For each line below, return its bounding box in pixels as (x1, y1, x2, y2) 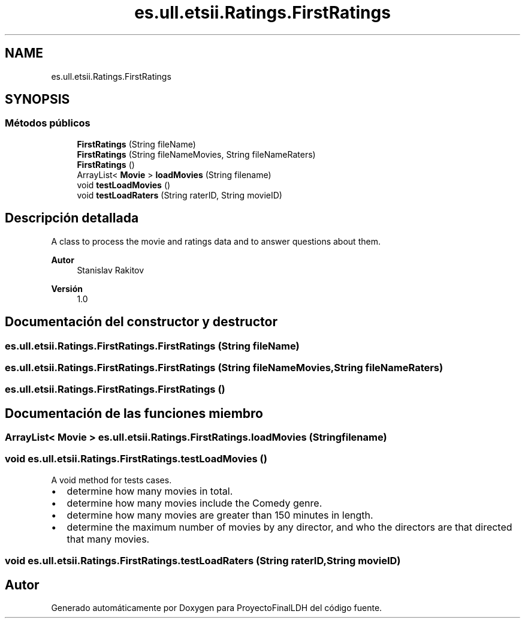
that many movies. (67, 532, 150, 545)
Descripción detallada (5, 210, 139, 226)
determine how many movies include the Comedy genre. (67, 496, 322, 509)
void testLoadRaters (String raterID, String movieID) (77, 189, 282, 200)
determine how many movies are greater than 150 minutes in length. (67, 508, 373, 521)
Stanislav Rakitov (77, 264, 144, 275)
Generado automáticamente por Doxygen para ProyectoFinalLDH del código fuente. (51, 603, 382, 613)
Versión (51, 283, 83, 294)
